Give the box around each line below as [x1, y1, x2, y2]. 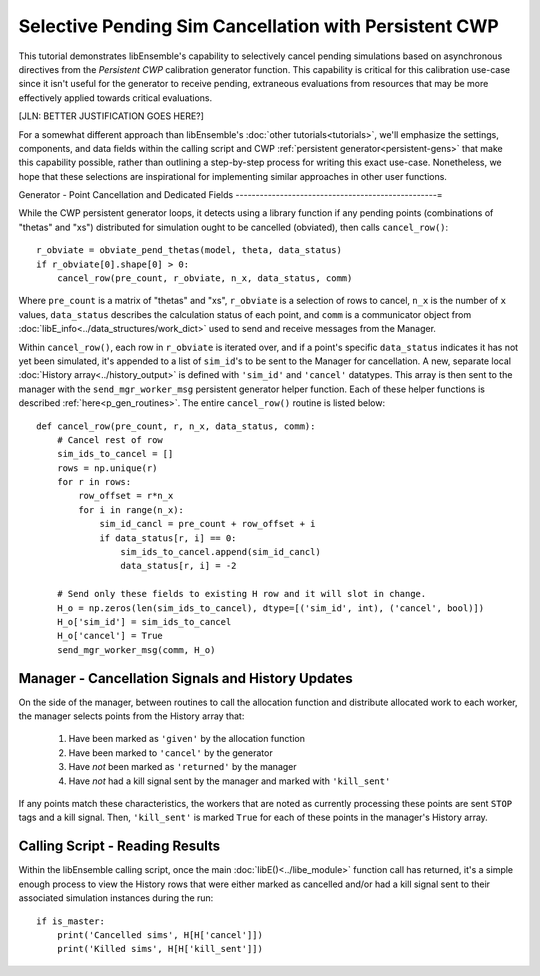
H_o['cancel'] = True [56, 630, 164, 642]
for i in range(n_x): [78, 504, 185, 515]
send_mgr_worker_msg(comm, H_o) [56, 644, 216, 655]
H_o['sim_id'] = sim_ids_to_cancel [56, 616, 232, 627]
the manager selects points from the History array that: [18, 710, 245, 722]
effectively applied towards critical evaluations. [18, 91, 213, 104]
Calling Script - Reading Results [18, 838, 221, 855]
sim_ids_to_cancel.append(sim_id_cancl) [120, 546, 322, 558]
